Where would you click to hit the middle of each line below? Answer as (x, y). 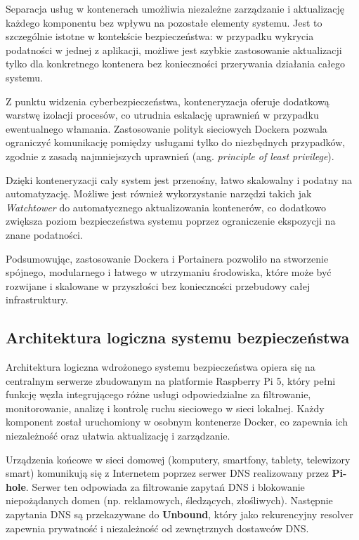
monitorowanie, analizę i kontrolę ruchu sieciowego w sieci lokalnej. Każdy (165, 408)
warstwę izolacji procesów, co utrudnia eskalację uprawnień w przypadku (162, 115)
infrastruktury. (37, 299)
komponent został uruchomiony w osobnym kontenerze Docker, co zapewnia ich (177, 422)
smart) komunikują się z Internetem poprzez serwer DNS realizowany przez (167, 473)
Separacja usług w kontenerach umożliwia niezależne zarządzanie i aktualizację (175, 8)
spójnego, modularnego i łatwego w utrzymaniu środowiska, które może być (169, 272)
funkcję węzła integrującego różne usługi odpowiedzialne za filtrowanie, (158, 394)
